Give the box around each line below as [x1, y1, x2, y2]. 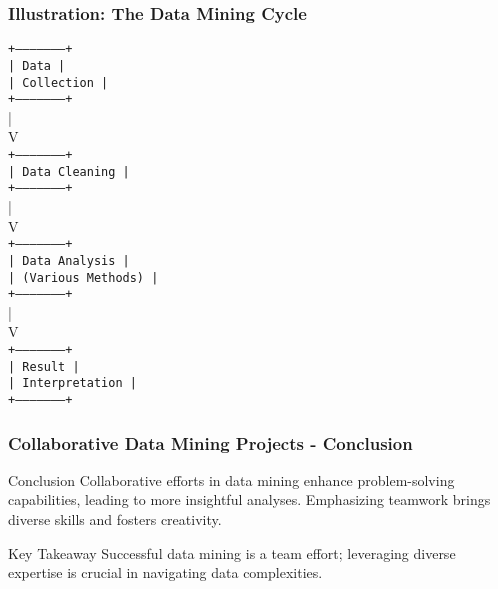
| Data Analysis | [8, 253, 130, 268]
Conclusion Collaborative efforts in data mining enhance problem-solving [8, 469, 455, 490]
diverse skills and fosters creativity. [8, 509, 222, 530]
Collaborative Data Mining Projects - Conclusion [8, 430, 413, 455]
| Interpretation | [8, 376, 137, 391]
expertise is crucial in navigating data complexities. [8, 562, 323, 583]
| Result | [8, 359, 80, 374]
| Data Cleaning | [8, 164, 130, 179]
